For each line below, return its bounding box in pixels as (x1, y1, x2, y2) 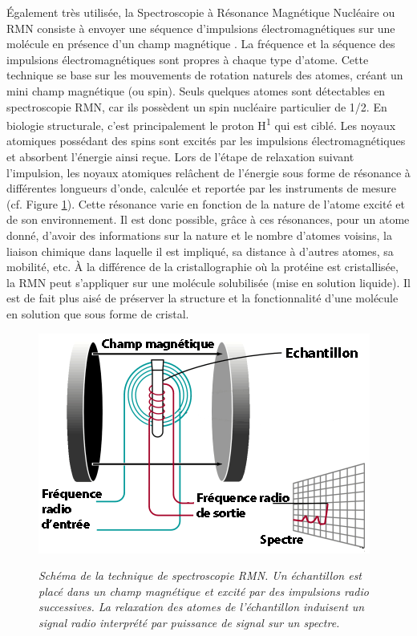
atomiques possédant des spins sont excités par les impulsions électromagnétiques (6, 132, 406, 149)
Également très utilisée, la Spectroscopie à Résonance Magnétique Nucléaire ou (6, 4, 395, 20)
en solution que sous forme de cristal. (6, 305, 189, 322)
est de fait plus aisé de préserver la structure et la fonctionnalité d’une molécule (6, 290, 399, 306)
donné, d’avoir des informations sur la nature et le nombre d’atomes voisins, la (6, 226, 392, 243)
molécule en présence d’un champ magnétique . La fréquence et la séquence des (6, 35, 395, 52)
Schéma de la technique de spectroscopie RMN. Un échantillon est (38, 567, 362, 584)
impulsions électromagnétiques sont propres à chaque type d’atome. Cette (6, 51, 369, 67)
